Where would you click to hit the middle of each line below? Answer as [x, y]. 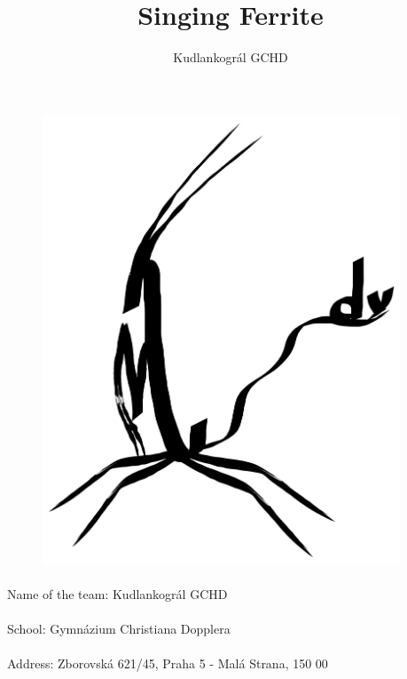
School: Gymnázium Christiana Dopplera [119, 628]
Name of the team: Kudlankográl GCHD [117, 593]
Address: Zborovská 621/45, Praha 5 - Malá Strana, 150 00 [168, 663]
